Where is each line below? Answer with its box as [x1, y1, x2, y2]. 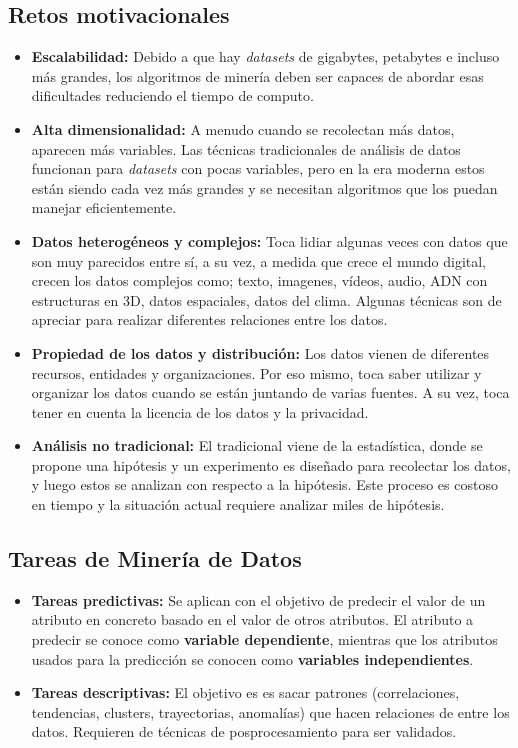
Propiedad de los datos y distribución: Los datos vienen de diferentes [31, 342, 490, 363]
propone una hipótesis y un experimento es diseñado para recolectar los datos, [31, 454, 511, 475]
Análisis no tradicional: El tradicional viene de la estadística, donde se [31, 435, 483, 456]
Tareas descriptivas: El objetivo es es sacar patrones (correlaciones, [31, 682, 460, 703]
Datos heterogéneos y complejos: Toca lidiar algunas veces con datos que [31, 230, 508, 251]
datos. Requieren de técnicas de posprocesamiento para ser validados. [31, 721, 457, 742]
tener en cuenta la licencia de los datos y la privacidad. [31, 401, 369, 422]
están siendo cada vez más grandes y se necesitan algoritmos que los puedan [31, 177, 498, 198]
